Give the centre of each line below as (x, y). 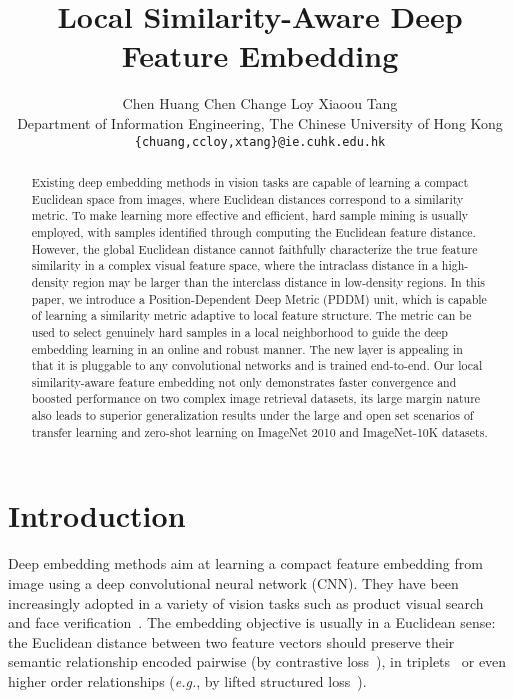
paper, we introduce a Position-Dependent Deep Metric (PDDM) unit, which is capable (259, 298)
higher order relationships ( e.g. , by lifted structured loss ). (187, 680)
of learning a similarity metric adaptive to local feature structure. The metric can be (251, 315)
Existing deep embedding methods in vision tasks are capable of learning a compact (250, 181)
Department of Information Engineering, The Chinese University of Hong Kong (260, 122)
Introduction (97, 515)
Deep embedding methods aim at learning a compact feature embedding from (245, 563)
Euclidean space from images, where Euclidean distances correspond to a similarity (247, 198)
